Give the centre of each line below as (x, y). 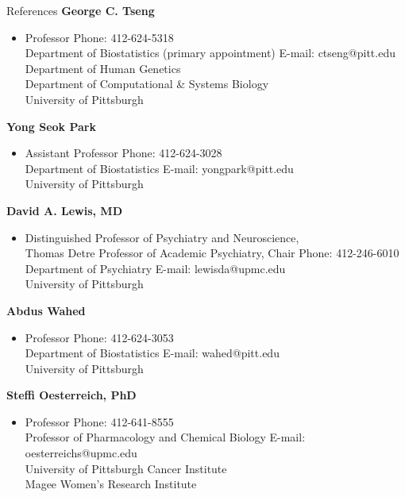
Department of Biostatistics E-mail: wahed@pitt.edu (152, 353)
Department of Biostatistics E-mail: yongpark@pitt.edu (159, 168)
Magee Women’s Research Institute (111, 484)
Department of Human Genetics (103, 68)
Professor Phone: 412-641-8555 (99, 421)
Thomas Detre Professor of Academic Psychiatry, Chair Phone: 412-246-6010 (212, 253)
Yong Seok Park (51, 126)
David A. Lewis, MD (64, 210)
